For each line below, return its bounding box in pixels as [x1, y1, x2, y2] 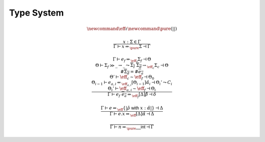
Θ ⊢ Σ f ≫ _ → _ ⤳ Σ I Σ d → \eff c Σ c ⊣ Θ [95, 62, 169, 70]
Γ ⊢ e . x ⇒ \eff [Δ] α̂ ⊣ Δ [109, 111, 155, 118]
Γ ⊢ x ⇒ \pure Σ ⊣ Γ [113, 43, 151, 50]
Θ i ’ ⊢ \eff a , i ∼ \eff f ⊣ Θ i [107, 86, 157, 93]
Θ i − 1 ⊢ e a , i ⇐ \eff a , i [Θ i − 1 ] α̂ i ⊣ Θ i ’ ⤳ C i [91, 80, 173, 87]
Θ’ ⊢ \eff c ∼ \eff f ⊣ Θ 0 [109, 74, 155, 81]
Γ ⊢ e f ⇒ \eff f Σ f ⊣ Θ [112, 57, 152, 64]
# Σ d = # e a [120, 69, 144, 76]
